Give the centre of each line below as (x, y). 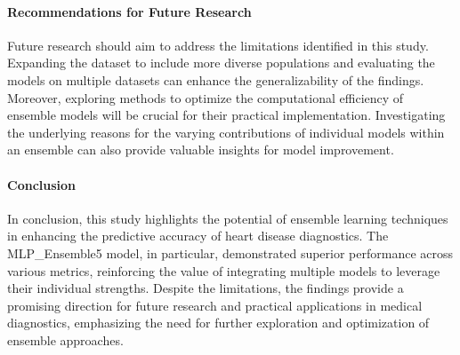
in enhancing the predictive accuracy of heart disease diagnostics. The (198, 236)
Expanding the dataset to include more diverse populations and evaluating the (221, 63)
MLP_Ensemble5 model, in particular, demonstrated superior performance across (230, 252)
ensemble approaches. (65, 339)
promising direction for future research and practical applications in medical (215, 305)
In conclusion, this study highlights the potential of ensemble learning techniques (228, 218)
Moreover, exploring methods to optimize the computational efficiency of (206, 97)
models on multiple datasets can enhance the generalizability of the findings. (216, 79)
